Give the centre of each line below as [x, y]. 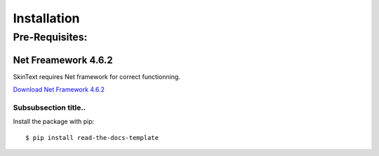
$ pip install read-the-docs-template [92, 137]
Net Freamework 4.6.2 [63, 60]
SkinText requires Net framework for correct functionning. [97, 76]
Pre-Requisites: [50, 37]
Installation [46, 18]
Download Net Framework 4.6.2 [59, 90]
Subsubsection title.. [49, 107]
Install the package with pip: [54, 122]
